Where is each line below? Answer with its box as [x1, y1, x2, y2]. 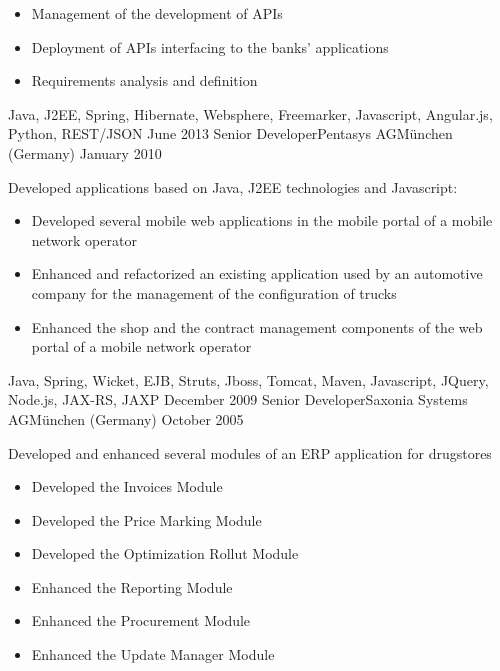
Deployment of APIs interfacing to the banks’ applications [31, 36, 389, 57]
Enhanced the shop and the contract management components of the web [31, 316, 483, 337]
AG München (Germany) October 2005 [8, 408, 244, 429]
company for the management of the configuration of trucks [31, 282, 397, 303]
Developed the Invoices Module [31, 476, 223, 497]
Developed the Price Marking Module [31, 509, 262, 530]
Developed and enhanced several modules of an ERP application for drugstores [8, 442, 492, 463]
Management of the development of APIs [31, 3, 283, 23]
